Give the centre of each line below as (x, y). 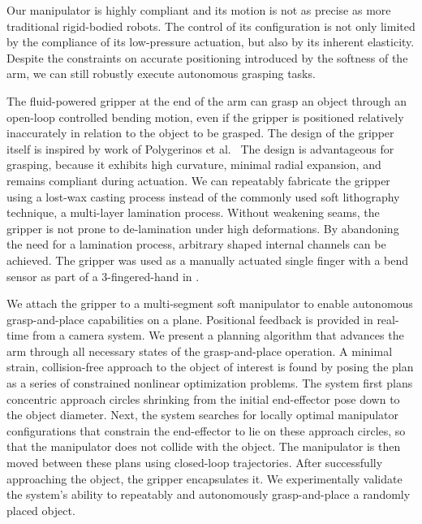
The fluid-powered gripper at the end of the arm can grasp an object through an (207, 100)
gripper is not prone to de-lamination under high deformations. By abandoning (203, 228)
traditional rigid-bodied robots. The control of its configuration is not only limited (211, 26)
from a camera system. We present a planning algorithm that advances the (218, 335)
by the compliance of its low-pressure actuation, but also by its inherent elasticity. (211, 42)
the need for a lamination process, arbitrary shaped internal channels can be (196, 244)
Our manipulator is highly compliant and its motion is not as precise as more (199, 10)
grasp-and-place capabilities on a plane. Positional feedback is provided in (190, 319)
